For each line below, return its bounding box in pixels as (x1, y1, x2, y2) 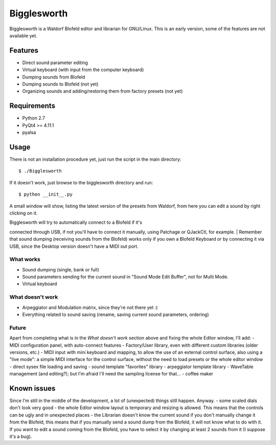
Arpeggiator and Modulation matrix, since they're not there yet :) (22, 304, 158, 310)
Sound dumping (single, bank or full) (22, 266, 99, 272)
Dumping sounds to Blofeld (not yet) (22, 81, 99, 87)
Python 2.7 (22, 115, 45, 121)
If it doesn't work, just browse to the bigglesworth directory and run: (9, 179, 153, 185)
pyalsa (22, 130, 36, 136)
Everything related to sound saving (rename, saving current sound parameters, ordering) (22, 311, 209, 317)
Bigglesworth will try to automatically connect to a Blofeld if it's (9, 219, 143, 225)
